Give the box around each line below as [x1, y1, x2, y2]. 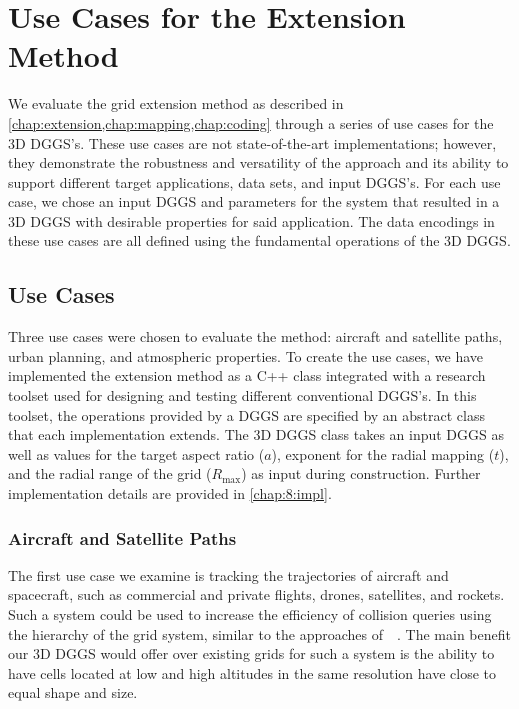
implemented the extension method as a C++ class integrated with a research [8, 365, 486, 386]
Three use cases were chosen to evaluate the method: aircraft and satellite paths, [8, 326, 503, 347]
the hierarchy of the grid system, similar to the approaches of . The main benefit [8, 623, 511, 644]
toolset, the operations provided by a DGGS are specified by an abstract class [8, 404, 486, 425]
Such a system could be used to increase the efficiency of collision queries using [8, 604, 492, 625]
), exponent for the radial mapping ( [271, 443, 495, 464]
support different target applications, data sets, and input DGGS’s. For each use [8, 171, 501, 192]
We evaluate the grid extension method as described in [8, 93, 344, 114]
